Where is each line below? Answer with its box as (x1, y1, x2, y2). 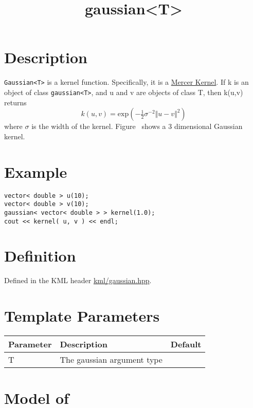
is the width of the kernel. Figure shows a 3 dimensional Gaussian (31, 121, 243, 132)
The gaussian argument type (60, 354, 162, 365)
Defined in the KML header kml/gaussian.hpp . (4, 275, 152, 286)
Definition (4, 245, 76, 266)
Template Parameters (4, 305, 160, 326)
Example (4, 161, 67, 182)
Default (170, 338, 202, 350)
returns (4, 97, 27, 107)
